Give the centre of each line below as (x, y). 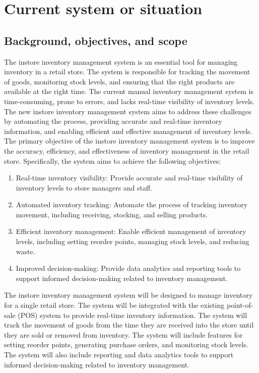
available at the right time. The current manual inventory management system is (129, 91)
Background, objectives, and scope (96, 40)
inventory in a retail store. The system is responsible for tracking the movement (127, 72)
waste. (25, 251)
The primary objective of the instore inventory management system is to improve (129, 141)
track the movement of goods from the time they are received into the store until (129, 325)
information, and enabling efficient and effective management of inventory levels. (128, 131)
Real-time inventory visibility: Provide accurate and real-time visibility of (129, 178)
